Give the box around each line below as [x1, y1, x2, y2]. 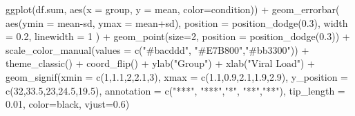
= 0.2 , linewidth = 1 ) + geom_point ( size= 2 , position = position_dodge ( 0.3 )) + [6, 29, 350, 43]
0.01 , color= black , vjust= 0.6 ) [6, 97, 130, 111]
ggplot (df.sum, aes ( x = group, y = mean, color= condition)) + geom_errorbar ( [6, 2, 340, 16]
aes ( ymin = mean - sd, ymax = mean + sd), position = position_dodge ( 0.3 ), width [6, 15, 348, 30]
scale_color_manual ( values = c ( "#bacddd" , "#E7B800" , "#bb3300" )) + [6, 42, 309, 57]
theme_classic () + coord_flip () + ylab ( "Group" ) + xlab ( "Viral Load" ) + [6, 56, 315, 70]
